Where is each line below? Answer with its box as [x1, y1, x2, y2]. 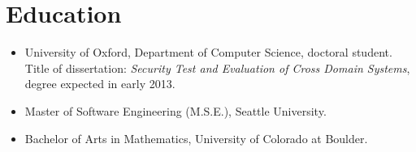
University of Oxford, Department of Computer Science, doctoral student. [24, 44, 392, 61]
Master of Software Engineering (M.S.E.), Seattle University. [24, 102, 327, 119]
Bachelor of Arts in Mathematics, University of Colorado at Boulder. [24, 129, 368, 146]
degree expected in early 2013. [24, 75, 175, 92]
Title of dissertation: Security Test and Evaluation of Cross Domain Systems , [24, 59, 410, 76]
